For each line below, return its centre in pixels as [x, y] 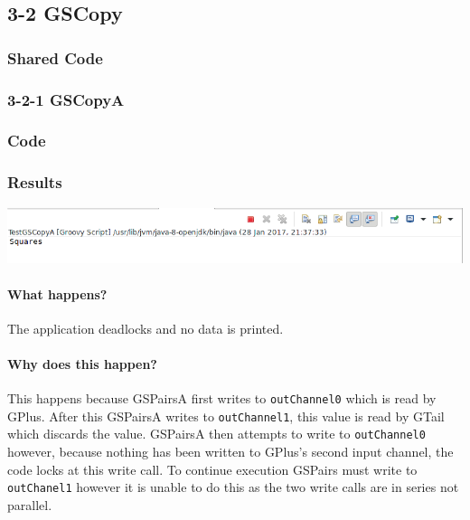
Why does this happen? [82, 363]
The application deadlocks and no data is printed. [146, 328]
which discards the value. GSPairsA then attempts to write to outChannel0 [216, 434]
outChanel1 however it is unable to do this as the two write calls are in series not [233, 487]
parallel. [30, 504]
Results [35, 182]
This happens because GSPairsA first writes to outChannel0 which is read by [222, 398]
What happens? [57, 293]
